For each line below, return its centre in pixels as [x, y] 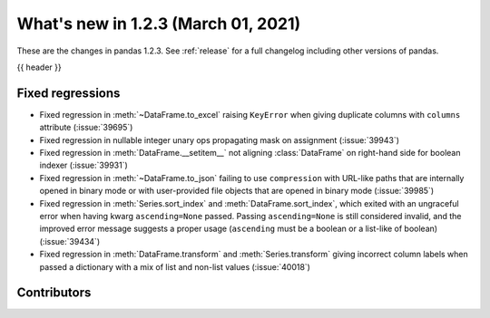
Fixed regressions [69, 93]
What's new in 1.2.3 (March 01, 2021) [159, 24]
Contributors [54, 293]
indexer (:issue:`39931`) [84, 165]
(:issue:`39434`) [69, 241]
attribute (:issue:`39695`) [86, 128]
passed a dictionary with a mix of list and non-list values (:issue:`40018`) [175, 266]
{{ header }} [39, 67]
